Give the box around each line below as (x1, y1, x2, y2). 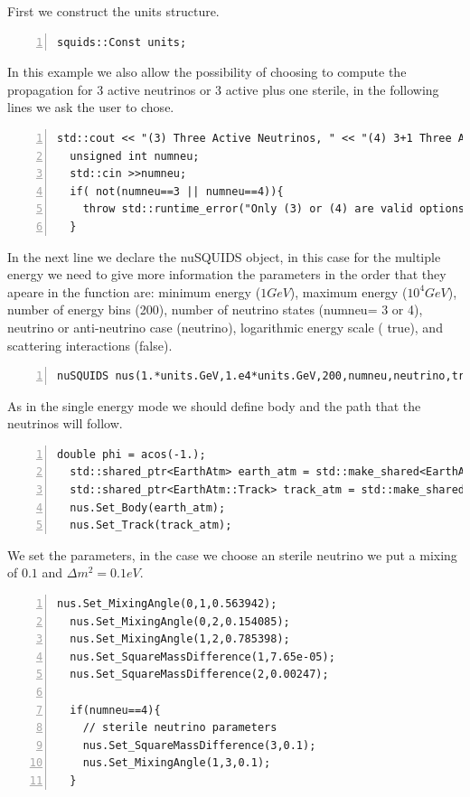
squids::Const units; (57, 35, 187, 49)
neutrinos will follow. (7, 414, 123, 433)
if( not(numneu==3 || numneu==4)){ (70, 184, 284, 198)
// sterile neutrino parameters (82, 721, 277, 735)
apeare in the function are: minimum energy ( (7, 282, 261, 301)
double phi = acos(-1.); (57, 447, 206, 461)
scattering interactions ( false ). (7, 335, 173, 354)
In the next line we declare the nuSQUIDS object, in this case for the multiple (7, 247, 441, 266)
